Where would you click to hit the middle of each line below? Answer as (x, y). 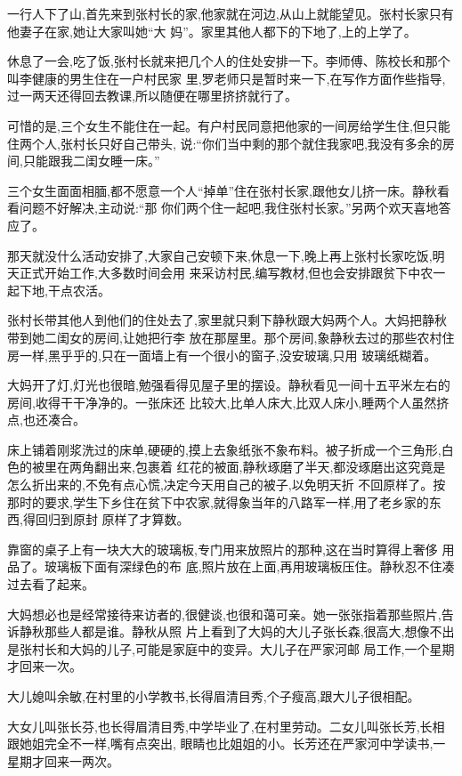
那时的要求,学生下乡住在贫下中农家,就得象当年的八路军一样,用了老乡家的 (218, 501)
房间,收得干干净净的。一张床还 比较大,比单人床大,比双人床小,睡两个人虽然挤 (228, 402)
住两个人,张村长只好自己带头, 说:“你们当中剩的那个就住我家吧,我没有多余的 (225, 143)
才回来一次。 (45, 666)
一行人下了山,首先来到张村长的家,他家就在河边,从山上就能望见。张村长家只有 (231, 13)
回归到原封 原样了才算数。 (112, 519)
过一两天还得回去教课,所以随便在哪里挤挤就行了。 (152, 96)
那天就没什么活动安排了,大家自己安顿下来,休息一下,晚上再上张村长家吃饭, (220, 255)
